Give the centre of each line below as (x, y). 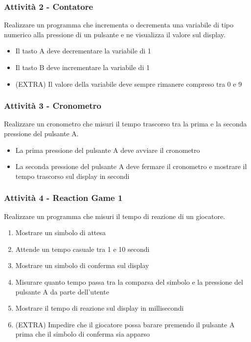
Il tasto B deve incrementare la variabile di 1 (82, 67)
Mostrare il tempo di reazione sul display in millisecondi (100, 308)
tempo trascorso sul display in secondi (72, 176)
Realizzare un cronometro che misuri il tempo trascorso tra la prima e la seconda (125, 124)
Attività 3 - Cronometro (53, 106)
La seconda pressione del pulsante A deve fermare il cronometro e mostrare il (131, 166)
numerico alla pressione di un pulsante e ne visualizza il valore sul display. (115, 34)
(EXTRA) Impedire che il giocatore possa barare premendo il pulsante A (125, 324)
